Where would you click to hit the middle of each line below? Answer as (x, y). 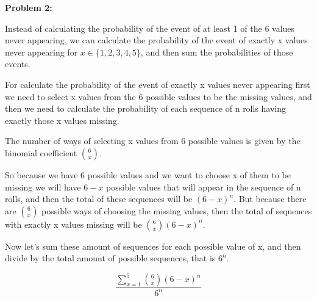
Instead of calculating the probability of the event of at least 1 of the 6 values (150, 28)
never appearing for (41, 52)
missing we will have (43, 187)
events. (18, 64)
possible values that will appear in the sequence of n (204, 187)
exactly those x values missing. (62, 120)
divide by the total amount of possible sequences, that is (110, 258)
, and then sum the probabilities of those (217, 52)
